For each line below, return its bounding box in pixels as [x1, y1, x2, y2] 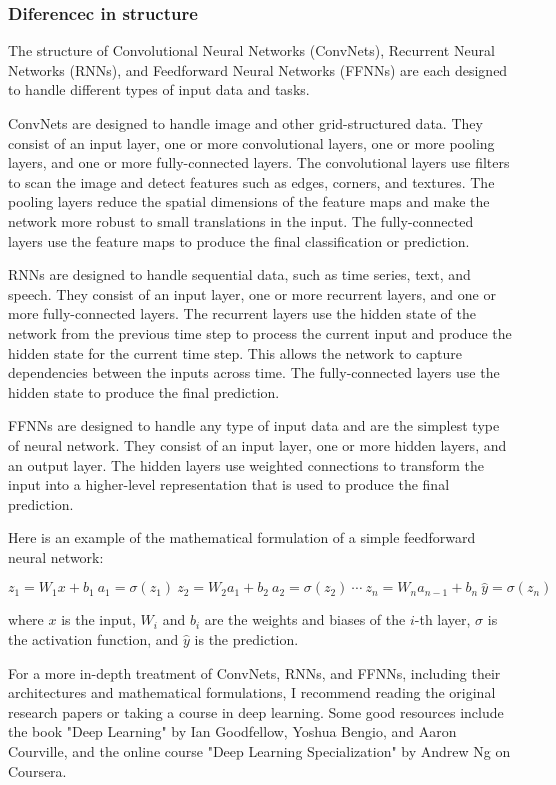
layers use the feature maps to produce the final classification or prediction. [8, 230, 470, 251]
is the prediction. [194, 629, 299, 650]
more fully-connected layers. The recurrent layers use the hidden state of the [8, 303, 476, 324]
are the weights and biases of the [204, 609, 406, 630]
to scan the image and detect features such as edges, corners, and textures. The [8, 171, 495, 192]
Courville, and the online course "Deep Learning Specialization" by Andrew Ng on [8, 741, 511, 762]
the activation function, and [8, 629, 179, 650]
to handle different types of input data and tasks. [8, 79, 310, 100]
